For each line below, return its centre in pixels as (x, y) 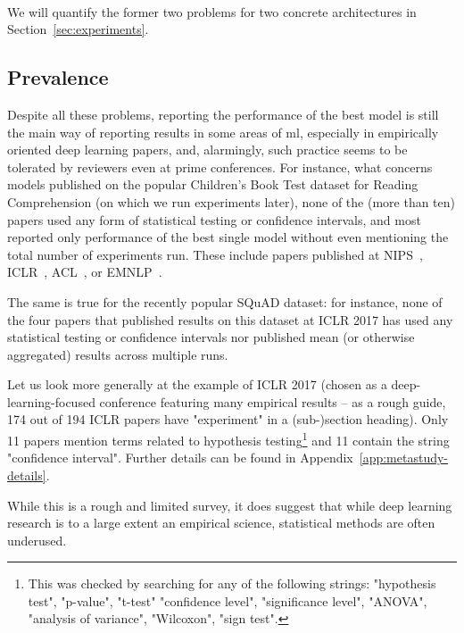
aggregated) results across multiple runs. (118, 354)
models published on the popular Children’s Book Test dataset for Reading (213, 184)
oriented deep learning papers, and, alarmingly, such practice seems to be (207, 150)
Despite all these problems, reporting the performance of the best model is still (223, 114)
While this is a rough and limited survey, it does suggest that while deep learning (230, 505)
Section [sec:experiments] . (78, 29)
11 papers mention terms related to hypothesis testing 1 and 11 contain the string (228, 439)
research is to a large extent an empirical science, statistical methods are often (221, 523)
